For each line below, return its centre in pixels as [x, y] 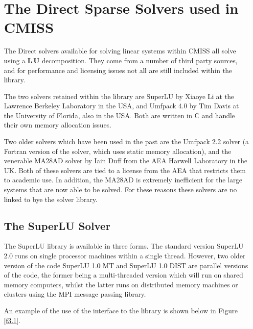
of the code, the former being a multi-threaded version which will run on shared [124, 275]
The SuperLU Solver [57, 225]
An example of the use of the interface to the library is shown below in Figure [121, 310]
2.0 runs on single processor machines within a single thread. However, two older [125, 256]
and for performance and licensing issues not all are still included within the [118, 70]
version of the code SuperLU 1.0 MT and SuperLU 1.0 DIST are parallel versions [126, 265]
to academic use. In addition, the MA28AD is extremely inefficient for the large [123, 180]
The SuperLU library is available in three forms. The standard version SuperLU [124, 246]
